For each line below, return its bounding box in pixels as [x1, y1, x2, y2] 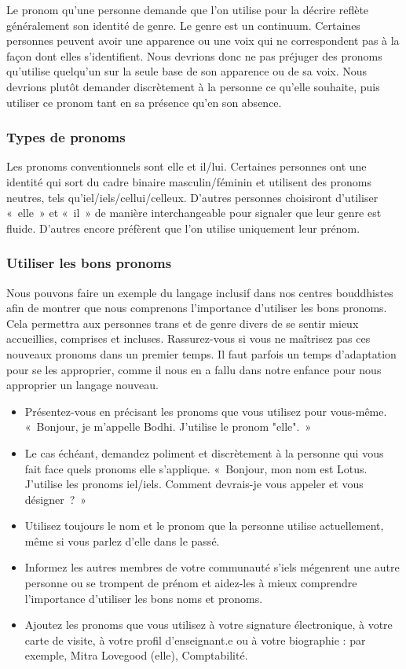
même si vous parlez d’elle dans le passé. [24, 532, 220, 549]
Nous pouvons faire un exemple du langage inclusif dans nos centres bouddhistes [6, 284, 393, 300]
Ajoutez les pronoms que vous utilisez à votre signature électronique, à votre [24, 616, 393, 633]
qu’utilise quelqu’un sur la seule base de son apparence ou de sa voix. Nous [6, 63, 368, 79]
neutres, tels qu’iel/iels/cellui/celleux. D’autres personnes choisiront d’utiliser [6, 189, 379, 205]
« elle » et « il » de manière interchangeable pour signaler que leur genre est [6, 204, 382, 221]
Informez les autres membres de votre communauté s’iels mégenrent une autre [24, 559, 400, 575]
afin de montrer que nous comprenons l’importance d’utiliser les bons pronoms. [6, 300, 387, 316]
